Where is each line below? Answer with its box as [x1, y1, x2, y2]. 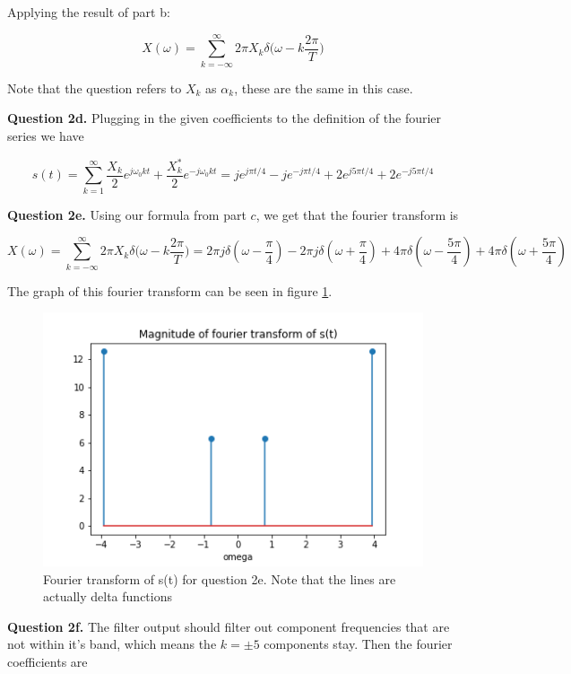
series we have [7, 126, 84, 144]
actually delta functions [43, 587, 172, 606]
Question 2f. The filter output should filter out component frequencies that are [7, 617, 450, 635]
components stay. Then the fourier [264, 635, 453, 653]
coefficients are [7, 652, 88, 670]
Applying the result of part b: [7, 3, 170, 21]
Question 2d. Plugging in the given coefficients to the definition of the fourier [7, 109, 442, 127]
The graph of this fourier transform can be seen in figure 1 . [7, 281, 333, 300]
